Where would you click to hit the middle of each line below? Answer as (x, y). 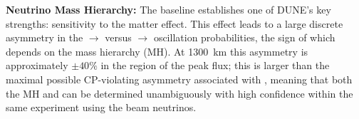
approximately (37, 65)
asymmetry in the (45, 37)
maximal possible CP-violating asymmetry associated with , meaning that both (179, 79)
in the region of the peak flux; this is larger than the (215, 65)
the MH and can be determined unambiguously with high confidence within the (179, 93)
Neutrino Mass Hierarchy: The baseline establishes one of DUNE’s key (168, 9)
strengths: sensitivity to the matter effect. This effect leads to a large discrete (175, 23)
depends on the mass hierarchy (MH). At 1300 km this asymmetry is (157, 51)
